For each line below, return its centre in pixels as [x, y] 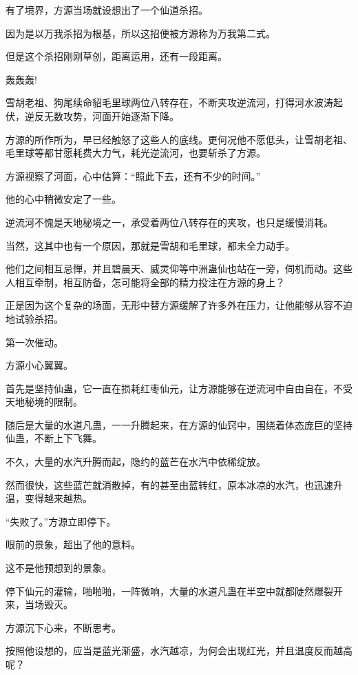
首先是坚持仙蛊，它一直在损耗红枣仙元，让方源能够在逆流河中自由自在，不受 [179, 388]
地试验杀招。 [34, 318]
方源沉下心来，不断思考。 [63, 627]
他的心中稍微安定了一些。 [63, 199]
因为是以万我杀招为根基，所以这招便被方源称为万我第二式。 [140, 33]
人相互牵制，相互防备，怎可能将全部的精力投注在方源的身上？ [145, 282]
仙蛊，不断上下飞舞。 [54, 438]
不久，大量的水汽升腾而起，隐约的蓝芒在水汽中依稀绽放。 [136, 462]
